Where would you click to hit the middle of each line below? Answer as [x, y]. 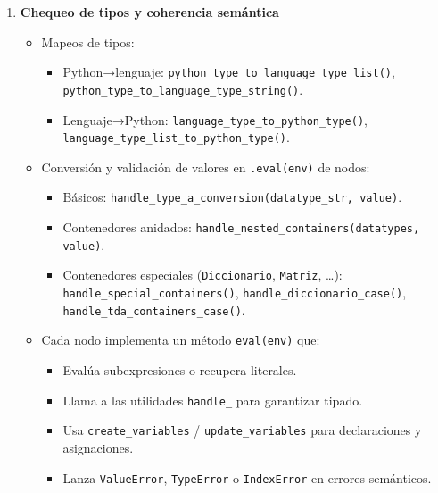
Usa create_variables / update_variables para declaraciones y [242, 430]
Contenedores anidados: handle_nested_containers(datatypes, [241, 227]
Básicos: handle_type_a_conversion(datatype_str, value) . [232, 197]
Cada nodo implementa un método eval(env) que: [181, 340]
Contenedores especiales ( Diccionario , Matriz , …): [202, 275]
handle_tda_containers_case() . [154, 309]
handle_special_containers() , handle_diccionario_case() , [235, 292]
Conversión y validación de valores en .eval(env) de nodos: [206, 167]
